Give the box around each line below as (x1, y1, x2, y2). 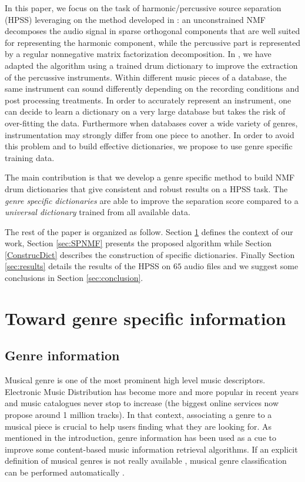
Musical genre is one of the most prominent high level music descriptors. (5, 374, 266, 386)
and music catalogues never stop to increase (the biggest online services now (5, 397, 279, 409)
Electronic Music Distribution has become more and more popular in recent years (5, 385, 299, 397)
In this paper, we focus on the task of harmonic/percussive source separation (5, 2, 281, 14)
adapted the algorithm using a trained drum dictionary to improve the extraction (5, 59, 298, 71)
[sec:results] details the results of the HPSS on (5, 260, 171, 272)
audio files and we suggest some (184, 260, 299, 272)
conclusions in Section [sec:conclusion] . (5, 272, 143, 284)
